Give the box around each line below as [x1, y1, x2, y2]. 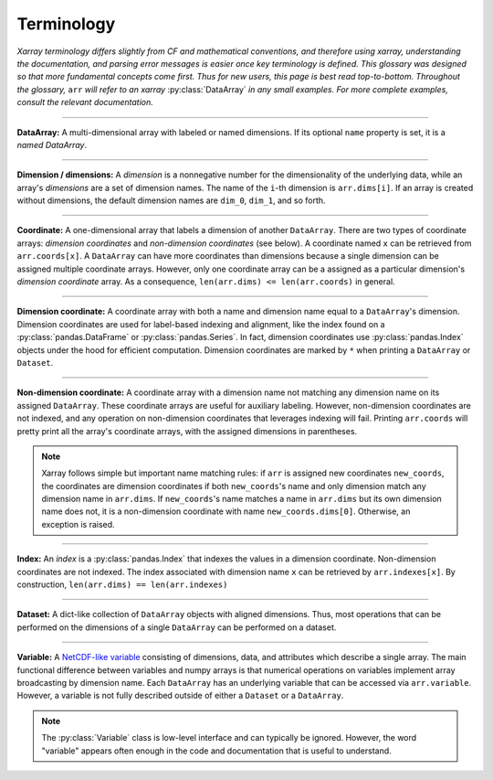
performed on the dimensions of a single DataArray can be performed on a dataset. [16, 622, 337, 633]
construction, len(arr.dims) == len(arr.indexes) [16, 579, 228, 590]
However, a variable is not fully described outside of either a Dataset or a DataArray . [16, 690, 344, 701]
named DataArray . [16, 139, 87, 150]
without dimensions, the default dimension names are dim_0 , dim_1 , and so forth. [16, 195, 326, 206]
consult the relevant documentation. [16, 97, 154, 108]
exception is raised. [41, 518, 115, 529]
